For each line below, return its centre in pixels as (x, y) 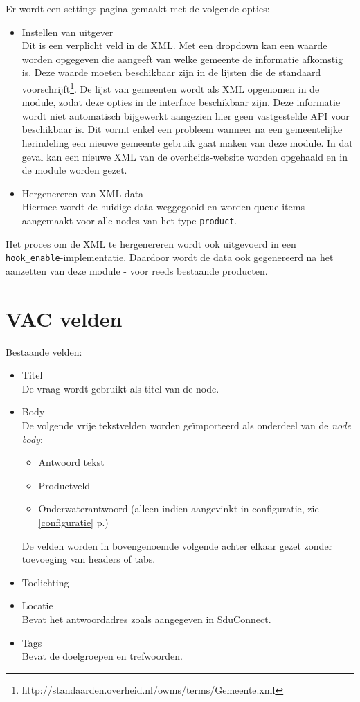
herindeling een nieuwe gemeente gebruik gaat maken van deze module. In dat (187, 143)
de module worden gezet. (74, 170)
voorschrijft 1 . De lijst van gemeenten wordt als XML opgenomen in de (171, 87)
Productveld (64, 485)
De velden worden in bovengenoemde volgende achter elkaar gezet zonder (177, 545)
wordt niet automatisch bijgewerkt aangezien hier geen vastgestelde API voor (186, 115)
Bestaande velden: (44, 351)
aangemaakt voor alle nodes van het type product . (129, 220)
